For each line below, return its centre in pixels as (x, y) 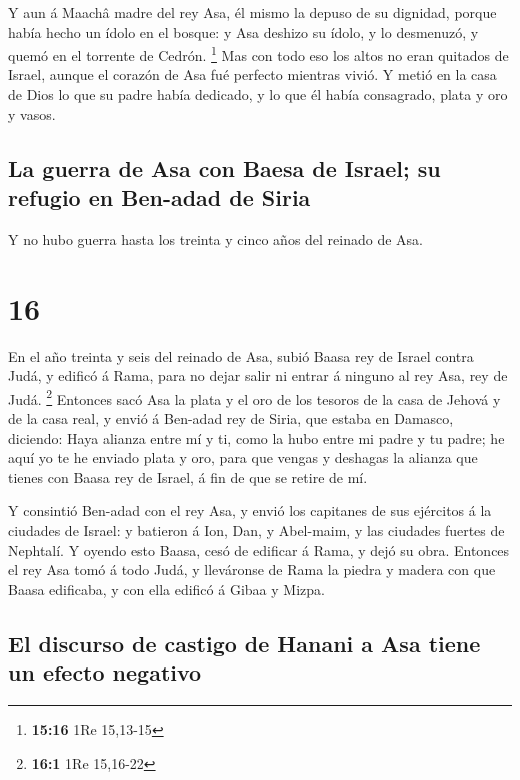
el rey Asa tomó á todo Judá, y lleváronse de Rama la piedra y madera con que (252, 569)
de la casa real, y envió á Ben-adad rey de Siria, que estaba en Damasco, (231, 417)
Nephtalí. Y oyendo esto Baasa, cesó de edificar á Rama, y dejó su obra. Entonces (259, 549)
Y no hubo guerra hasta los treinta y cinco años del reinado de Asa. (216, 238)
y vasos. (32, 113)
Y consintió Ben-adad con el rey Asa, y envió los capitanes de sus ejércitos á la (250, 510)
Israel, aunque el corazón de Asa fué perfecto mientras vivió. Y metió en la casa (252, 74)
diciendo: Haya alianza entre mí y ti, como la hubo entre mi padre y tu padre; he (256, 437)
